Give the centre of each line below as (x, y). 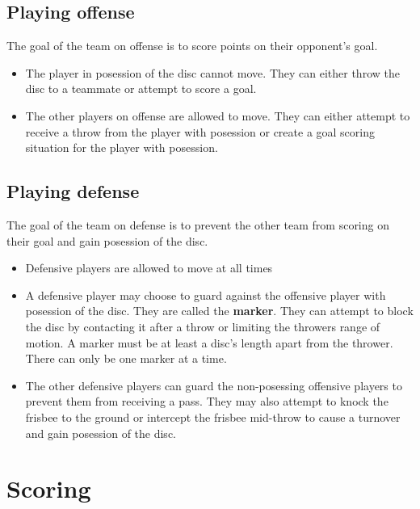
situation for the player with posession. (122, 147)
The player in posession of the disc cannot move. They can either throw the (212, 72)
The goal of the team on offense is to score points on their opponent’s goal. (192, 46)
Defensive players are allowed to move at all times (149, 268)
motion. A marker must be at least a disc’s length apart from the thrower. (209, 342)
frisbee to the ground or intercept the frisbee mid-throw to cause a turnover (213, 416)
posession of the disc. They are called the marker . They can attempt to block (219, 311)
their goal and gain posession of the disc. (107, 240)
